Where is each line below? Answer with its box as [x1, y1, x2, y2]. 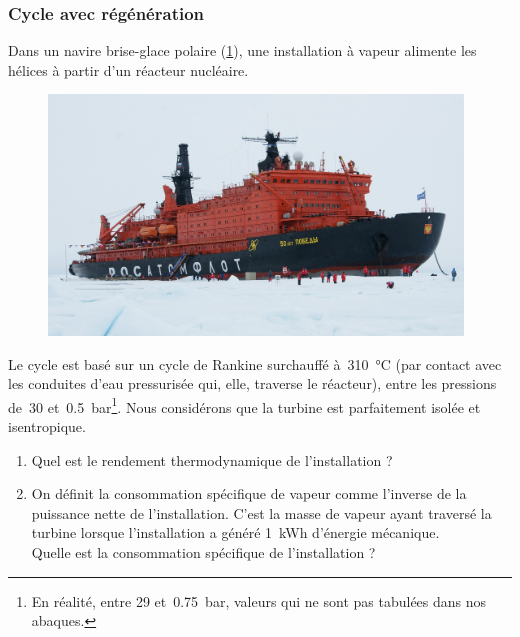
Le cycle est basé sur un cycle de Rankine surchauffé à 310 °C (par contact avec [8, 353, 502, 374]
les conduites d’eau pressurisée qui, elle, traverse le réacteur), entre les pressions [8, 373, 497, 394]
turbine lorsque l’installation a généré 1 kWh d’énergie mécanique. [31, 522, 440, 543]
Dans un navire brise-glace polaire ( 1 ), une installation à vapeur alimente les [8, 40, 477, 61]
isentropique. [8, 416, 86, 436]
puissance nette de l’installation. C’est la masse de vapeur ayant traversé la [31, 502, 492, 523]
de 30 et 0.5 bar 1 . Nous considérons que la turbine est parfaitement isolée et [8, 393, 481, 417]
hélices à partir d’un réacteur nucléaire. [8, 59, 249, 80]
